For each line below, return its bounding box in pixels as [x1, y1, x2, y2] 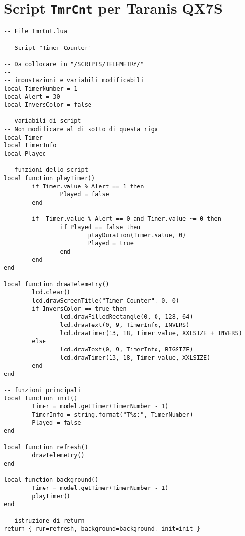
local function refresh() [4, 443, 88, 451]
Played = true [88, 240, 134, 247]
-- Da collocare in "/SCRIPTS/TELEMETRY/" [4, 60, 144, 68]
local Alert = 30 [4, 93, 60, 100]
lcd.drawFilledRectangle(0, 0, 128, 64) [60, 313, 193, 321]
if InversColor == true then [32, 305, 127, 312]
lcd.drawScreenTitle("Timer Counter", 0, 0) [32, 297, 179, 304]
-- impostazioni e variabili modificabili [4, 77, 144, 84]
